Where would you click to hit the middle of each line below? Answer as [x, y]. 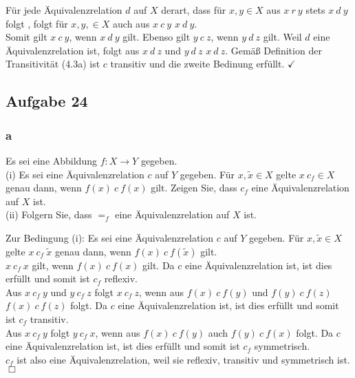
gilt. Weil [282, 37]
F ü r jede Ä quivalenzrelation [64, 10]
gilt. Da [159, 265]
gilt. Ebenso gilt [157, 37]
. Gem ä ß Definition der [273, 50]
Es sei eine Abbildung [51, 160]
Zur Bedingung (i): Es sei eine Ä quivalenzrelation [110, 237]
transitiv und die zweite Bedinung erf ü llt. [197, 64]
